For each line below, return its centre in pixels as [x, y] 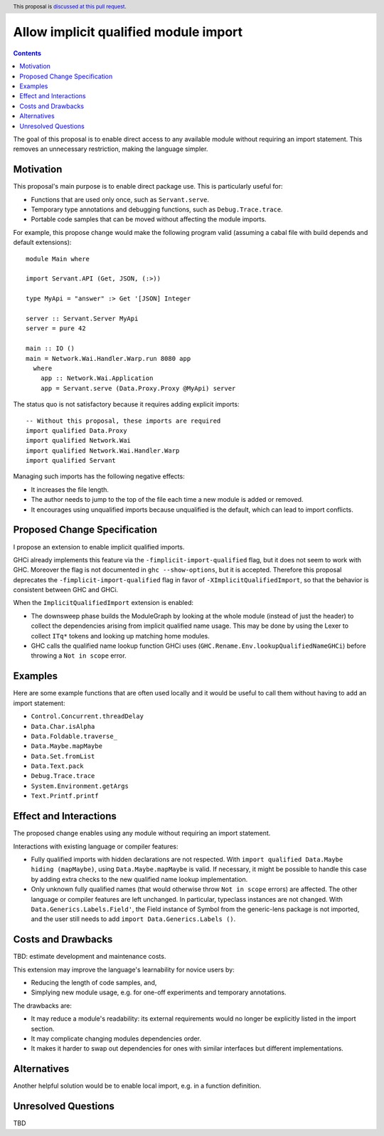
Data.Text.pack [58, 766]
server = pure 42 [56, 328]
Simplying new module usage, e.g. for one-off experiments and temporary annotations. [159, 992]
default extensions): [42, 243]
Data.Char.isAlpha [63, 726]
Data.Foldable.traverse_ [74, 736]
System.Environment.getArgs [80, 786]
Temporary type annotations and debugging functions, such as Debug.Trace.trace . [157, 209]
